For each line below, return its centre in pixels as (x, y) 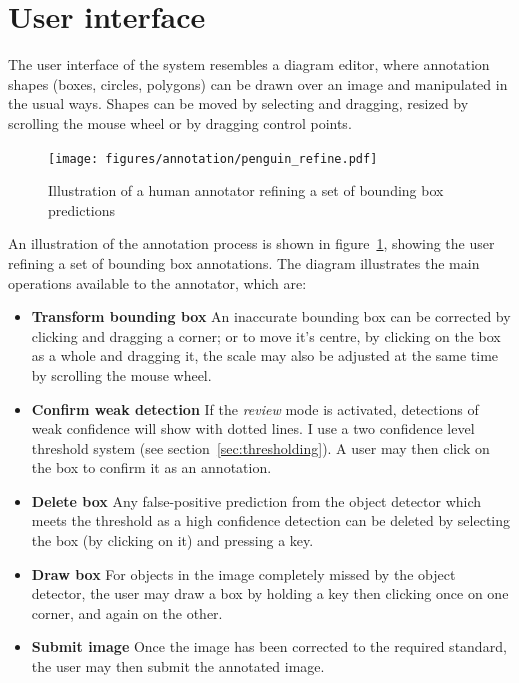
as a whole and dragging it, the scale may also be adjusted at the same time (265, 355)
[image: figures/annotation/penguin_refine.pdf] (213, 158)
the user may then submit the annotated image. (178, 666)
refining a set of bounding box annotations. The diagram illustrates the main (244, 262)
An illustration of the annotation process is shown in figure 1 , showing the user (251, 243)
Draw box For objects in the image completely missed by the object (243, 573)
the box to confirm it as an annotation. (151, 467)
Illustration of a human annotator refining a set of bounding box (246, 190)
